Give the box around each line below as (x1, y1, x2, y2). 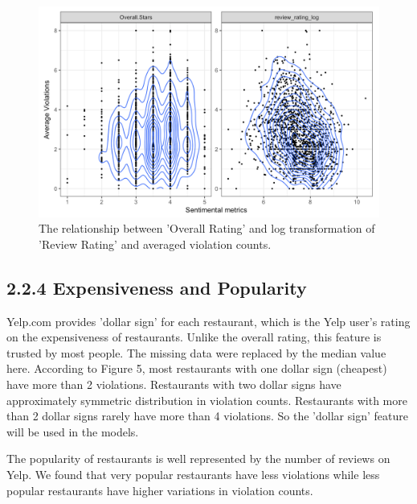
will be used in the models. (6, 423, 139, 440)
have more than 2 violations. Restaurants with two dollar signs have (6, 376, 341, 393)
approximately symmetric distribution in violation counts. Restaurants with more (6, 391, 407, 408)
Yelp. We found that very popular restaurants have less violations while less (6, 466, 380, 483)
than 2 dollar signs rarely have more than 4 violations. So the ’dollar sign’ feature (6, 407, 408, 424)
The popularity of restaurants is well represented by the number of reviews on (6, 450, 390, 467)
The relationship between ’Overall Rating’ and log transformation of (39, 220, 375, 237)
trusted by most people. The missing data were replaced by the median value (6, 344, 386, 361)
